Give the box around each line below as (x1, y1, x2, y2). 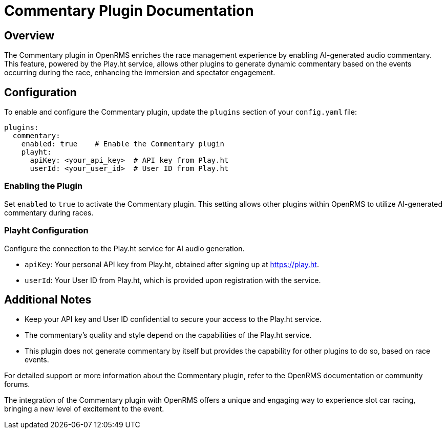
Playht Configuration (4, 225, 89, 236)
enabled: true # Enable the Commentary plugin (21, 140, 224, 148)
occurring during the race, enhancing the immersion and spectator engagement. (4, 68, 275, 77)
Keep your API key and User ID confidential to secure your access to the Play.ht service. (25, 315, 322, 324)
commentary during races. (4, 208, 94, 217)
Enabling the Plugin (4, 181, 83, 191)
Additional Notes (4, 293, 92, 306)
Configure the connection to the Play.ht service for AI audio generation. (4, 244, 245, 253)
